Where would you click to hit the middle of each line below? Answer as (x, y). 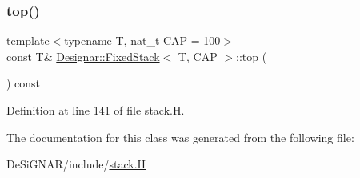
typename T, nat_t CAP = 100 (142, 40)
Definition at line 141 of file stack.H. (96, 110)
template (28, 40)
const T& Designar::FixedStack (83, 56)
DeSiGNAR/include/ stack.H (76, 164)
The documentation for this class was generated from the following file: (180, 137)
